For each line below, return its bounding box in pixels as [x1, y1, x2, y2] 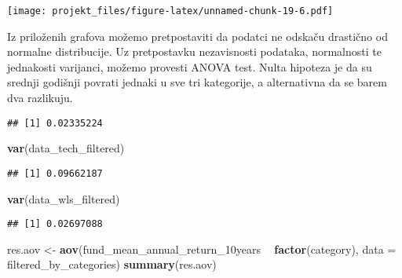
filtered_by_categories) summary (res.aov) [7, 256, 217, 273]
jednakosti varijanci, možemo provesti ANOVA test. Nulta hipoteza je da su [7, 58, 372, 75]
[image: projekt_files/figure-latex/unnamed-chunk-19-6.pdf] [7, 5, 334, 16]
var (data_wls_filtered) [7, 190, 120, 207]
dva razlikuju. [7, 90, 73, 106]
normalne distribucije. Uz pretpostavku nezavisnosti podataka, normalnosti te [7, 43, 382, 60]
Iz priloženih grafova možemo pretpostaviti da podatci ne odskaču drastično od [7, 27, 388, 44]
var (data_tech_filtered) [7, 140, 125, 156]
